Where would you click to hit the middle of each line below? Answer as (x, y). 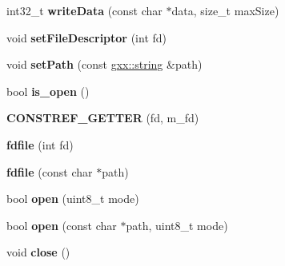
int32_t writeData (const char (84, 10)
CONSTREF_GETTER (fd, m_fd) (103, 118)
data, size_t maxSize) (225, 10)
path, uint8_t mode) (177, 225)
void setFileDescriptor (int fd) (87, 37)
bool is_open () (48, 91)
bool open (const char (62, 225)
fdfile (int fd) (40, 144)
